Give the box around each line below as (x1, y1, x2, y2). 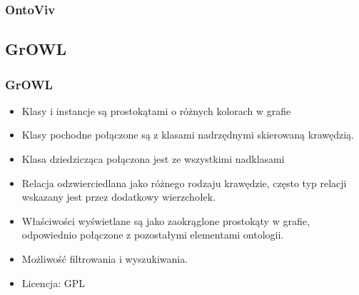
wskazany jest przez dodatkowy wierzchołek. (21, 189, 216, 204)
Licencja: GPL (21, 275, 85, 290)
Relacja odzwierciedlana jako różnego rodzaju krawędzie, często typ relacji (21, 175, 347, 190)
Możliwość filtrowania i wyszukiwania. (21, 251, 188, 266)
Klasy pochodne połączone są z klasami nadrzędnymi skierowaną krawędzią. (21, 127, 354, 142)
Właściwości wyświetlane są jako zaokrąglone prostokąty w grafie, (21, 213, 310, 228)
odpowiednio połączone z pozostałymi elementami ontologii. (21, 227, 284, 242)
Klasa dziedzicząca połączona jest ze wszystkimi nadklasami (21, 151, 285, 166)
